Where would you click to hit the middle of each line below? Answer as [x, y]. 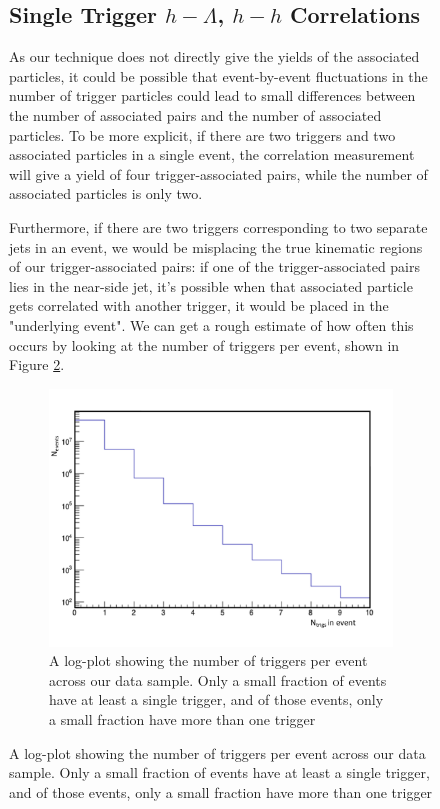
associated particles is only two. [106, 193]
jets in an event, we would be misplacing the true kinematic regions [216, 246]
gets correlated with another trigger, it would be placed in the [199, 305]
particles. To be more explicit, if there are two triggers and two [202, 134]
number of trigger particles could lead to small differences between [212, 95]
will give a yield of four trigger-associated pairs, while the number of [218, 173]
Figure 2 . [37, 364]
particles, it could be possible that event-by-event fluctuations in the [218, 75]
